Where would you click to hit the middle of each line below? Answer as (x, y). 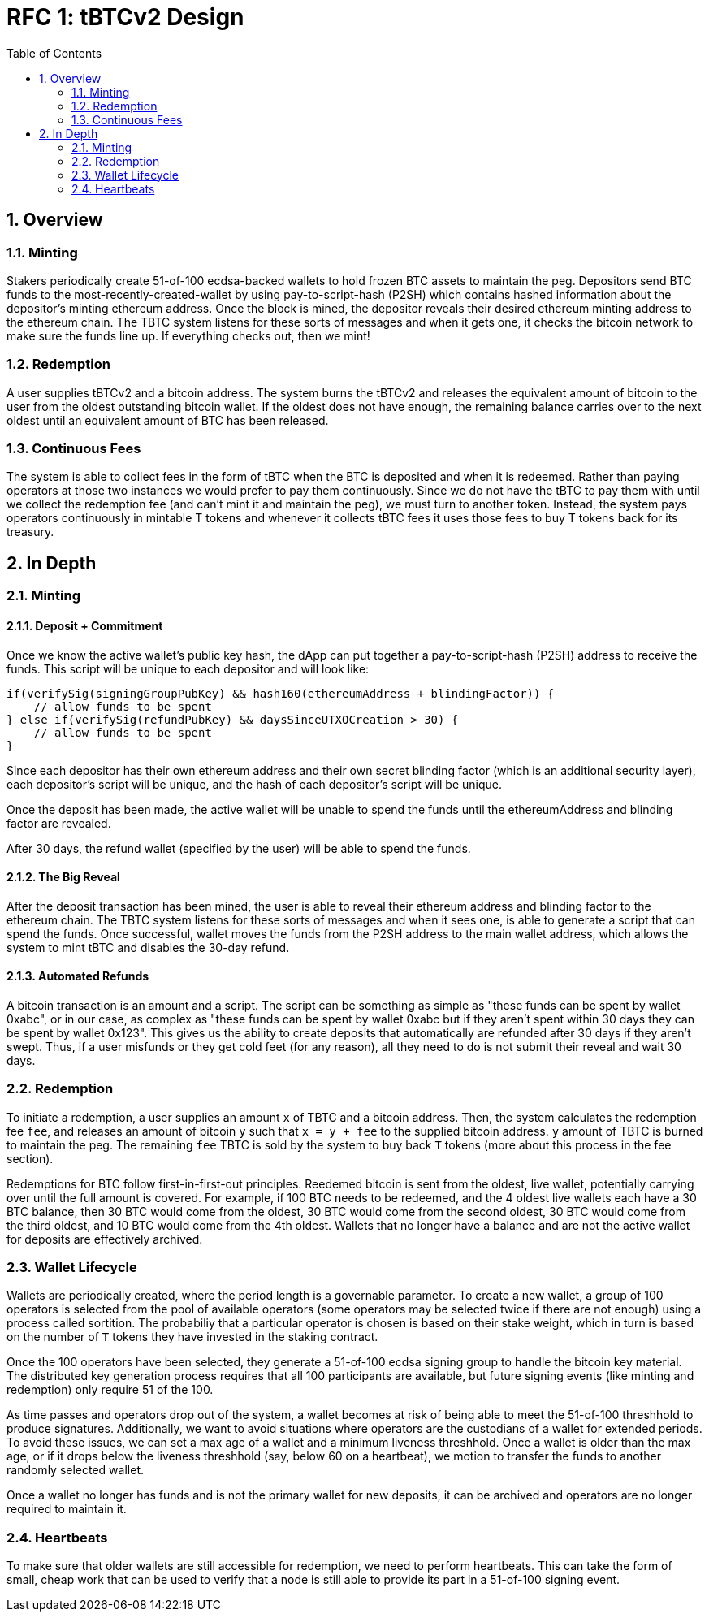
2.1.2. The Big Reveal (63, 877)
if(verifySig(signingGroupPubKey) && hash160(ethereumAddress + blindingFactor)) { (281, 693)
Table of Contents (54, 53)
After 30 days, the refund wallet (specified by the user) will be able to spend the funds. (239, 848)
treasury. (30, 532)
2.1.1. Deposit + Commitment (85, 625)
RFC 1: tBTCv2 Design (125, 17)
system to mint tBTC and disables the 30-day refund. (148, 947)
